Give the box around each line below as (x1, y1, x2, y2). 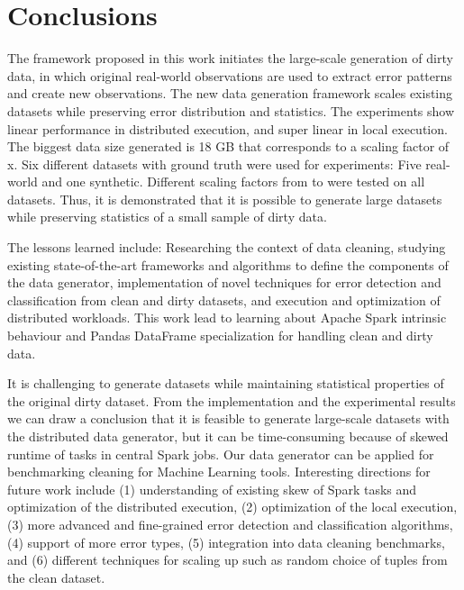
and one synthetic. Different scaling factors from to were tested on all (41, 172, 425, 191)
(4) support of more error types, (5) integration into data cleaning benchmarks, (7, 532, 445, 551)
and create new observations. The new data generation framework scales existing (7, 84, 453, 103)
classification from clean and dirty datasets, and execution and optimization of (7, 290, 441, 309)
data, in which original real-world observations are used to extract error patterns (7, 66, 452, 85)
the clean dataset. (7, 567, 105, 586)
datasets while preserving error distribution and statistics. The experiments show (7, 101, 455, 120)
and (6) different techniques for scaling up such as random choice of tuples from (7, 550, 448, 569)
